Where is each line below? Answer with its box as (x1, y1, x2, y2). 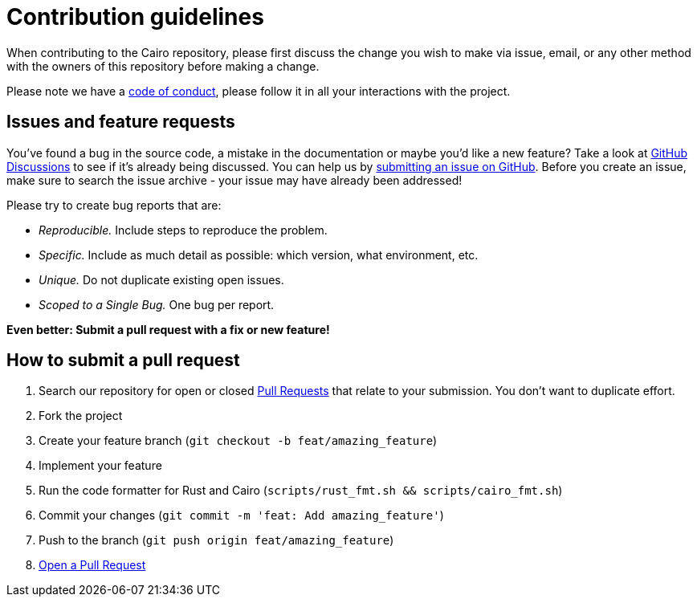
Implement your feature (39, 458, 162, 473)
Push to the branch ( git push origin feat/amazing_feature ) (39, 533, 394, 548)
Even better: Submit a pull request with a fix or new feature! (6, 322, 330, 336)
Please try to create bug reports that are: (6, 198, 222, 212)
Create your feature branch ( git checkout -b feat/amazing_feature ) (39, 434, 438, 448)
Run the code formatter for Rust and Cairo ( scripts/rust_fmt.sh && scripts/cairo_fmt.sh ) (39, 483, 563, 498)
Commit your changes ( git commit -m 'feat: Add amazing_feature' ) (39, 508, 444, 523)
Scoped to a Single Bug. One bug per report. (39, 297, 275, 312)
